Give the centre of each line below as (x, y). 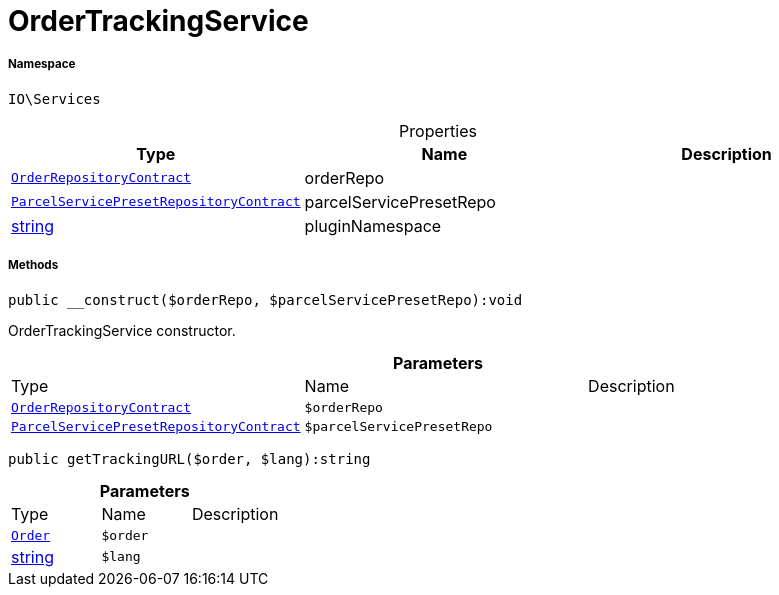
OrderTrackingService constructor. (122, 330)
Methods (33, 265)
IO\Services (54, 98)
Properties (438, 130)
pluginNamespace (373, 225)
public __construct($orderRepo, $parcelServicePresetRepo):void (265, 299)
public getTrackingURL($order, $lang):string (189, 458)
